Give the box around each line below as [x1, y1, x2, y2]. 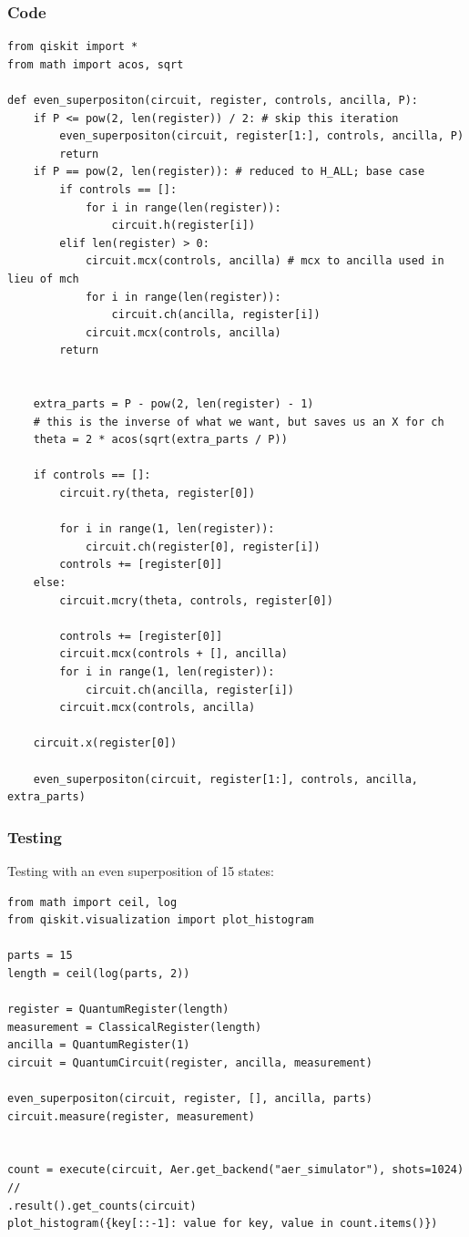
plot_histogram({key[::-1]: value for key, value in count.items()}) [7, 1217, 438, 1231]
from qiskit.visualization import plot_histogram [7, 913, 314, 927]
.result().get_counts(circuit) [7, 1199, 197, 1212]
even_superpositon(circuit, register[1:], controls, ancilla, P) [59, 129, 464, 143]
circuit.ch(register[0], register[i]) [85, 540, 321, 553]
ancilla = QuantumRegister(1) [7, 1038, 190, 1052]
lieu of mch [7, 272, 79, 285]
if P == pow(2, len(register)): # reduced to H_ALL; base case [33, 165, 425, 179]
